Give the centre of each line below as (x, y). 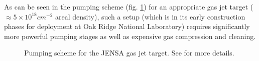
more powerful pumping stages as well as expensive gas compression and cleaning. (130, 36)
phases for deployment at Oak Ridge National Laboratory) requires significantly (127, 26)
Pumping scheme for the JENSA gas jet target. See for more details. (129, 53)
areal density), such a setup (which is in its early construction (150, 16)
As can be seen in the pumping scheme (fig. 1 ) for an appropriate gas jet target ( (129, 6)
